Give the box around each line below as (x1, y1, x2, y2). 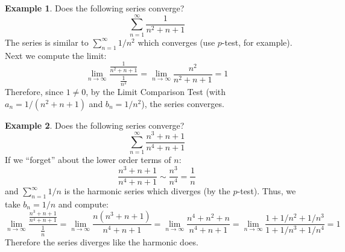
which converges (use (138, 35, 215, 48)
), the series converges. (141, 97, 224, 109)
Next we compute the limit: (5, 49, 107, 61)
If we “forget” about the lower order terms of (5, 153, 171, 166)
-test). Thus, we (237, 185, 296, 197)
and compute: (58, 197, 109, 210)
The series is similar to (5, 35, 89, 48)
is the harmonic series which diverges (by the (64, 185, 230, 197)
